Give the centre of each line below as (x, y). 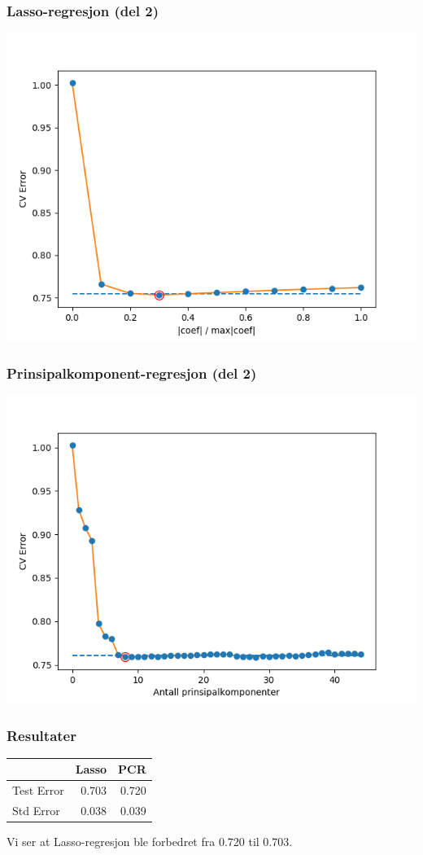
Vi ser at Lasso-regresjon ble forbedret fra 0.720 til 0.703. (150, 842)
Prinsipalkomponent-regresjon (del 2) (132, 373)
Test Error (38, 790)
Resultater (41, 735)
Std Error (36, 811)
